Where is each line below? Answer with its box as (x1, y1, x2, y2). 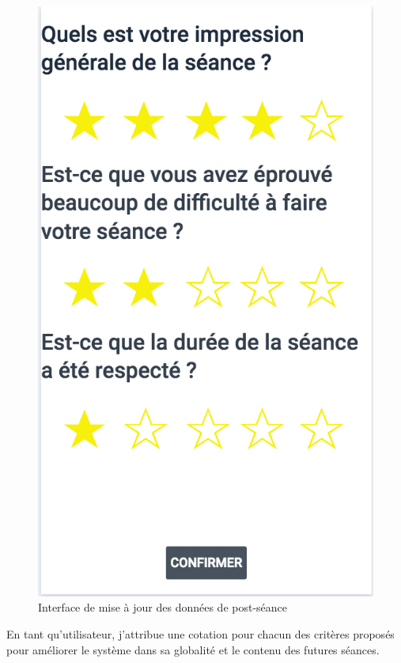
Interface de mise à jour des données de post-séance (38, 599, 288, 616)
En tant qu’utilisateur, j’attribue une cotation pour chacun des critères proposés (6, 626, 395, 642)
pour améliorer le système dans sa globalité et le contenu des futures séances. (6, 641, 380, 657)
